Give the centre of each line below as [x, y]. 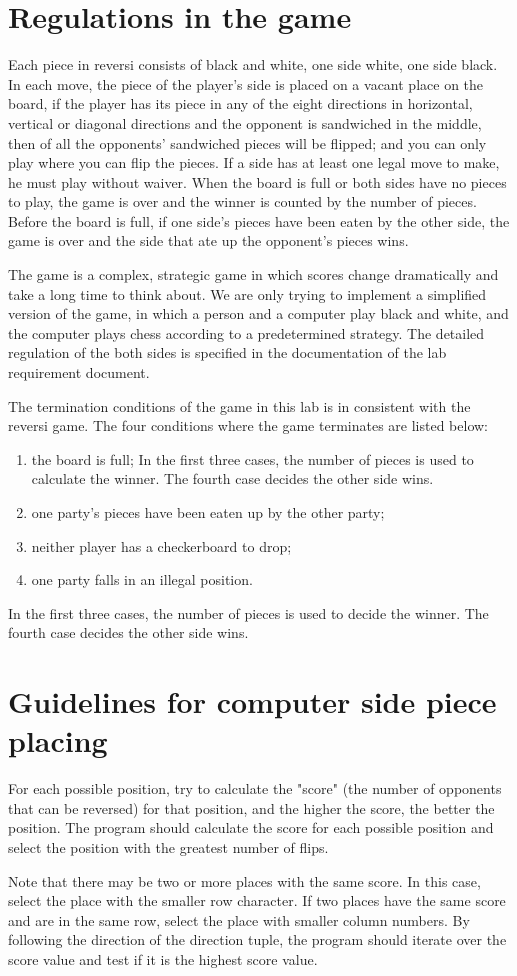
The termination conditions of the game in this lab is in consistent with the [239, 405]
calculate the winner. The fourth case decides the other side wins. [232, 478]
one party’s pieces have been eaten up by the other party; [208, 512]
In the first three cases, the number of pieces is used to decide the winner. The [248, 612]
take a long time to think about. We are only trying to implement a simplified [247, 293]
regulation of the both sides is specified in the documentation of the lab [227, 352]
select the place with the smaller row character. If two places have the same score [257, 900]
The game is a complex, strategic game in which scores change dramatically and [253, 274]
